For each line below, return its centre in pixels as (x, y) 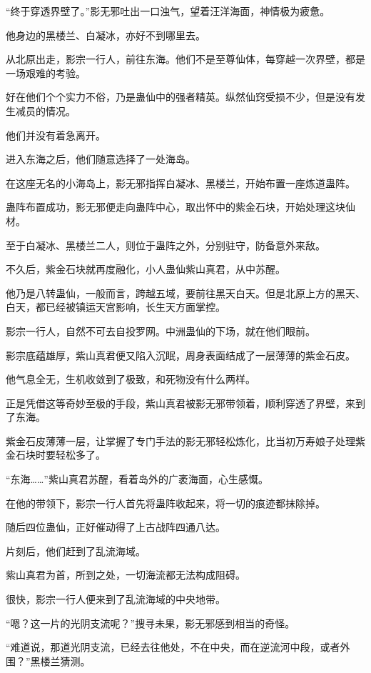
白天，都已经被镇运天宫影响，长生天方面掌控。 (116, 307)
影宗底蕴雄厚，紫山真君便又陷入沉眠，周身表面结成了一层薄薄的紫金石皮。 (181, 355)
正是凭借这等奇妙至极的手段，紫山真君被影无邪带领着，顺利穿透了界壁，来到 (185, 403)
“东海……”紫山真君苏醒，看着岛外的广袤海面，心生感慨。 (137, 479)
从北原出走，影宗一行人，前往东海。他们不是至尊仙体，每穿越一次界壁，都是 (185, 59)
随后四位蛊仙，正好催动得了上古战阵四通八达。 (116, 527)
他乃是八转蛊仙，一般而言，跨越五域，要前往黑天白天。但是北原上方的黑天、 (185, 293)
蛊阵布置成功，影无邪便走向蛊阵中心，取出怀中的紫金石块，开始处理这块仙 (181, 207)
